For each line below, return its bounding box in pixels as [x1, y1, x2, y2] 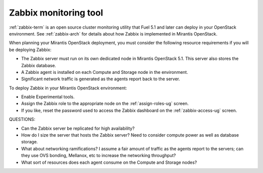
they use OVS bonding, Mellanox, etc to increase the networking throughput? [21, 153, 176, 158]
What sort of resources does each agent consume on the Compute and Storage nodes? [21, 159, 197, 165]
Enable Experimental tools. [21, 94, 75, 100]
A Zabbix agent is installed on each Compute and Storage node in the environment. [21, 69, 188, 75]
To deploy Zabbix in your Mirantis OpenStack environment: [9, 85, 127, 91]
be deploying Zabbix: [9, 47, 52, 52]
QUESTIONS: [9, 117, 36, 122]
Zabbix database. [21, 62, 56, 68]
